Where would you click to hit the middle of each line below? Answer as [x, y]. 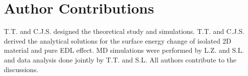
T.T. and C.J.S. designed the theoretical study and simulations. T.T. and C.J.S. [124, 31]
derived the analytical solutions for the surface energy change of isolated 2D [118, 40]
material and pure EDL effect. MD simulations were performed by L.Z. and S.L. [124, 50]
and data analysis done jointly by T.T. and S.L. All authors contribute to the [120, 59]
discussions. [21, 69]
